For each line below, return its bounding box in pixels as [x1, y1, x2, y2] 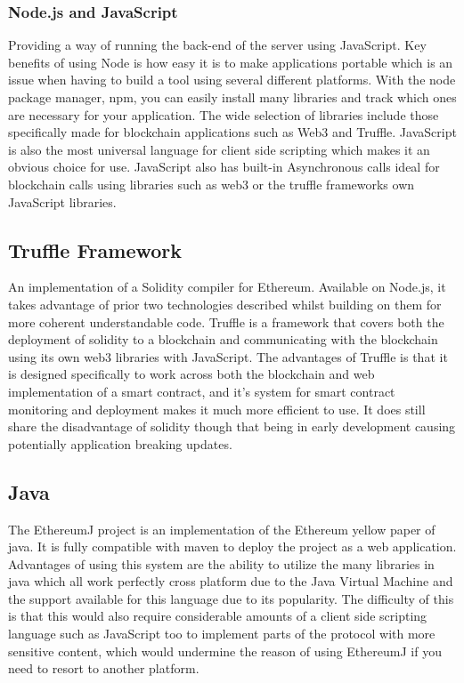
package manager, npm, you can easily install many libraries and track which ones [8, 88, 457, 106]
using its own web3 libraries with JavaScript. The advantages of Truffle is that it [8, 347, 448, 366]
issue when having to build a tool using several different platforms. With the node [8, 70, 456, 89]
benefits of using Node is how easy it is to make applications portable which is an [8, 52, 453, 71]
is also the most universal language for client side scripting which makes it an [8, 140, 430, 158]
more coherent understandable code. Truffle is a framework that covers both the [8, 312, 444, 331]
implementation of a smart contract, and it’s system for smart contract [8, 382, 395, 400]
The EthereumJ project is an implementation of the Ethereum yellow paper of [8, 519, 436, 538]
